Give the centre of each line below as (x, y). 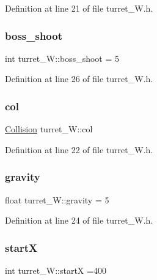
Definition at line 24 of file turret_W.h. (79, 220)
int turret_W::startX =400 (56, 271)
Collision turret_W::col (49, 129)
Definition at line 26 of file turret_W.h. (79, 79)
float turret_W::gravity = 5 (57, 199)
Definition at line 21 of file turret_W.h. (79, 8)
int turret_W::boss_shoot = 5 (62, 58)
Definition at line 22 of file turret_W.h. (79, 149)
